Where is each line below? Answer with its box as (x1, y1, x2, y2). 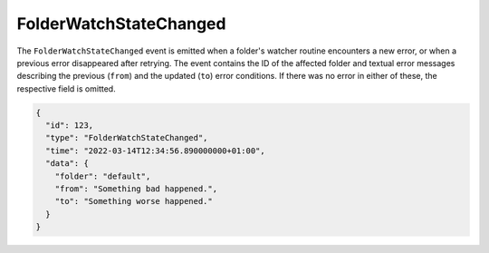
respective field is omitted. (16, 83, 117, 94)
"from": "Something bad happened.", (54, 184, 217, 194)
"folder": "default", (54, 170, 151, 181)
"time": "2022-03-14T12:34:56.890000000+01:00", (45, 145, 266, 156)
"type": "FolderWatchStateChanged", (45, 132, 208, 143)
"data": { (45, 159, 90, 169)
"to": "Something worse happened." (54, 196, 213, 207)
